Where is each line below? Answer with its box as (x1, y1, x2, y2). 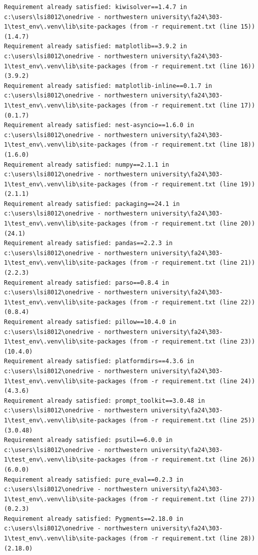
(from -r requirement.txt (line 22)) (129, 298, 255, 306)
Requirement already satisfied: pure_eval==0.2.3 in (4, 476, 183, 483)
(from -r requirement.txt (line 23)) (129, 338, 255, 346)
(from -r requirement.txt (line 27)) (129, 495, 255, 503)
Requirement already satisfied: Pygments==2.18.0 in (4, 515, 183, 522)
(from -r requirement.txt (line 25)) (129, 416, 255, 424)
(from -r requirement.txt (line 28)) (129, 535, 255, 542)
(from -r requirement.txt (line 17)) (129, 101, 255, 109)
